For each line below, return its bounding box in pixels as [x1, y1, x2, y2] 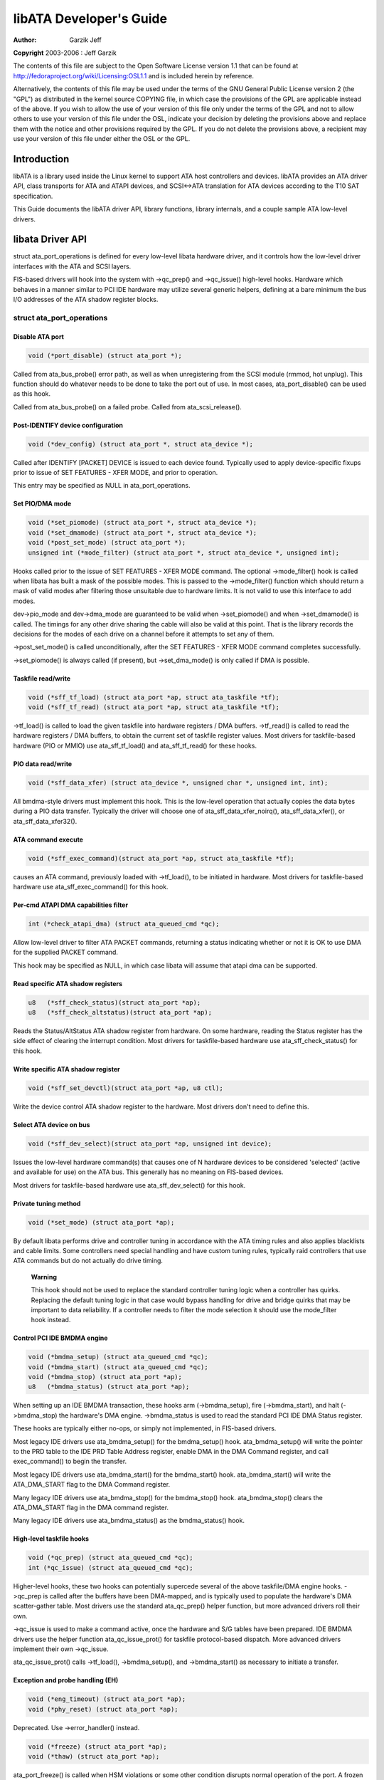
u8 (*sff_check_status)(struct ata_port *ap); [28, 998, 201, 1007]
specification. [13, 192, 53, 200]
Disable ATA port [13, 332, 64, 341]
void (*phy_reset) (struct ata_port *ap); [28, 1705, 178, 1713]
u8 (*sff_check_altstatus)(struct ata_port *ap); [28, 1008, 213, 1017]
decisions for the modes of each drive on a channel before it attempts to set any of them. [13, 629, 274, 638]
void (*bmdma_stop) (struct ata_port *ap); [28, 1373, 183, 1381]
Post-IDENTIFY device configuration [13, 421, 124, 429]
